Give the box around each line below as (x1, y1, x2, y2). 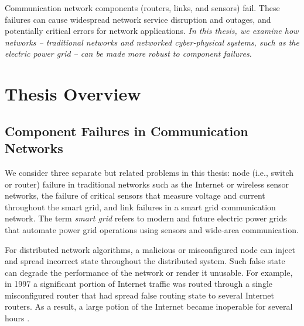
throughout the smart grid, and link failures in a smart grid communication (5, 200, 276, 213)
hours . (5, 312, 30, 324)
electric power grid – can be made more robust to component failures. (5, 47, 252, 60)
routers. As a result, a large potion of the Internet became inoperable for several (5, 300, 293, 313)
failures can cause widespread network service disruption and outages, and (5, 13, 271, 25)
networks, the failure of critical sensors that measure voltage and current (5, 189, 265, 202)
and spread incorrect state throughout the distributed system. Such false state (5, 255, 285, 267)
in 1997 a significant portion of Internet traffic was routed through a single (5, 278, 273, 290)
